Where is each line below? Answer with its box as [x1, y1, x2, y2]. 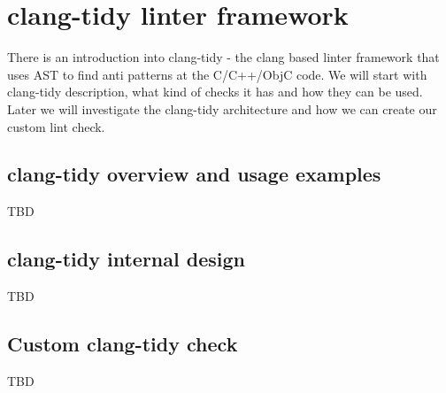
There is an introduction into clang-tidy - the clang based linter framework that [7, 48, 440, 66]
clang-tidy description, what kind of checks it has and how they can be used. [7, 82, 423, 101]
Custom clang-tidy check [7, 330, 238, 358]
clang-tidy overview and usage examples [7, 160, 381, 188]
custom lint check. [7, 117, 105, 135]
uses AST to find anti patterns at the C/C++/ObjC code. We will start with [7, 65, 427, 83]
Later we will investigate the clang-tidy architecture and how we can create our [7, 99, 437, 118]
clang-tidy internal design [7, 245, 245, 273]
